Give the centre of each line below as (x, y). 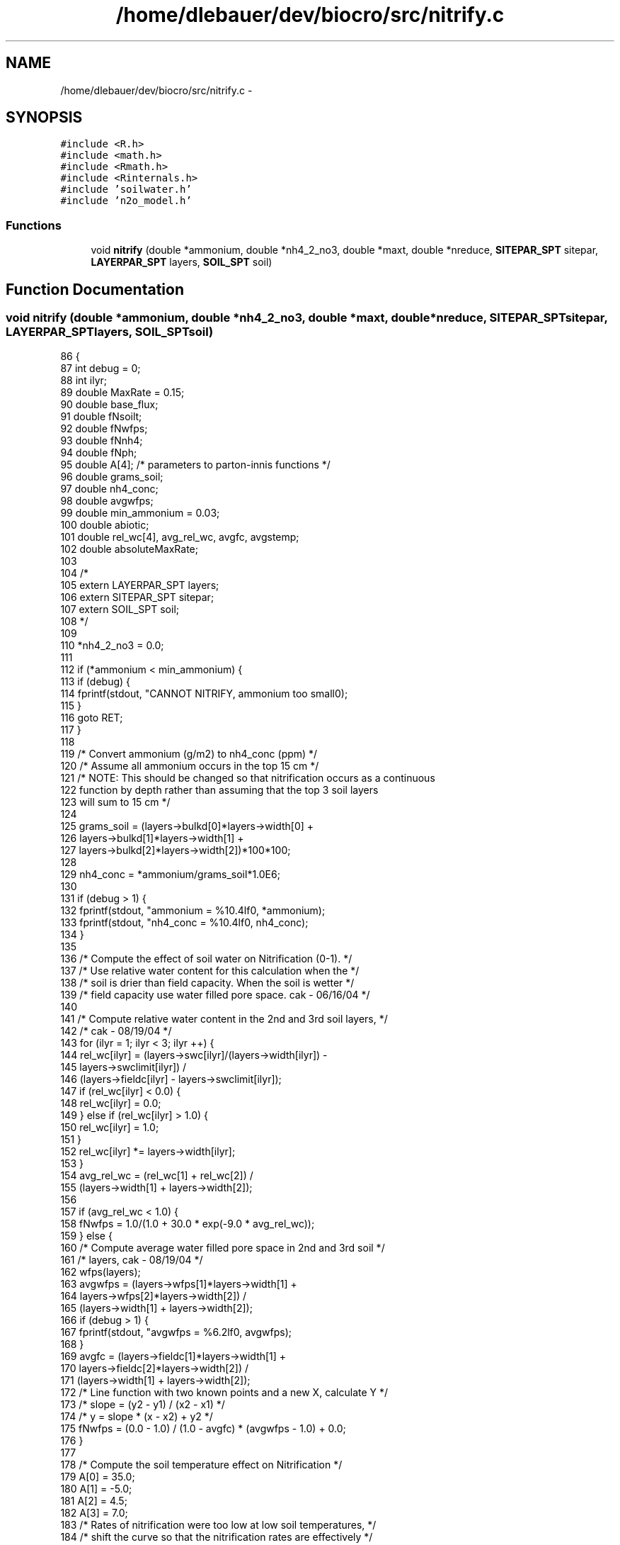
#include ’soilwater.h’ (126, 190)
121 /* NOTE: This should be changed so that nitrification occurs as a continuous (248, 778)
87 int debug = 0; (101, 369)
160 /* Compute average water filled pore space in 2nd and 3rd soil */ (223, 1248)
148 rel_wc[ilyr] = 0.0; (111, 1103)
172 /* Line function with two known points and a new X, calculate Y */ (224, 1393)
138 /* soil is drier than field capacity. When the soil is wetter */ (207, 983)
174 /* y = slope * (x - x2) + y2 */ (137, 1417)
